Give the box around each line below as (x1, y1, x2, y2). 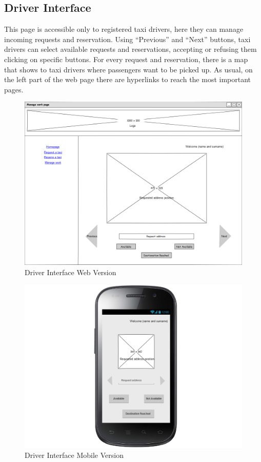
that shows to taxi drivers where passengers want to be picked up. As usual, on (4, 64, 253, 74)
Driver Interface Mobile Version (25, 450, 124, 460)
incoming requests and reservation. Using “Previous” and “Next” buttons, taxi (4, 33, 251, 44)
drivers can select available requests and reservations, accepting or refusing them (4, 44, 257, 54)
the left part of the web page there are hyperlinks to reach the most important (4, 74, 251, 85)
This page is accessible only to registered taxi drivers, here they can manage (4, 24, 244, 34)
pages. (4, 84, 24, 94)
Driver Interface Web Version (25, 266, 116, 277)
